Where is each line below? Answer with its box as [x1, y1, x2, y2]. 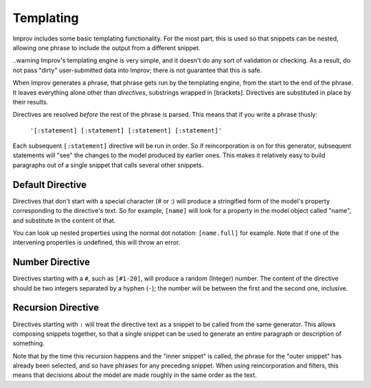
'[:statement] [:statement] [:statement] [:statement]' [30, 126, 223, 134]
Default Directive [12, 179, 87, 190]
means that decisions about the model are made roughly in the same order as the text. [12, 371, 257, 379]
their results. [12, 98, 48, 106]
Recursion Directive [12, 302, 100, 314]
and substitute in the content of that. [12, 216, 116, 225]
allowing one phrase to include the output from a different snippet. [12, 43, 201, 52]
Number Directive [12, 256, 91, 268]
